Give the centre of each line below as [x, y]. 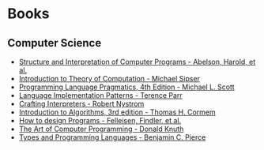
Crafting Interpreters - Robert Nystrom [81, 104]
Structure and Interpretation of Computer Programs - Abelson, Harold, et [137, 62]
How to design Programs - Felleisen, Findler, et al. [100, 120]
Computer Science [55, 43]
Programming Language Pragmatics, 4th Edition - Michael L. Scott [126, 87]
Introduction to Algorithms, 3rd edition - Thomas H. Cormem [117, 112]
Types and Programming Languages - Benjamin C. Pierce [112, 137]
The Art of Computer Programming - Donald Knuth [101, 129]
